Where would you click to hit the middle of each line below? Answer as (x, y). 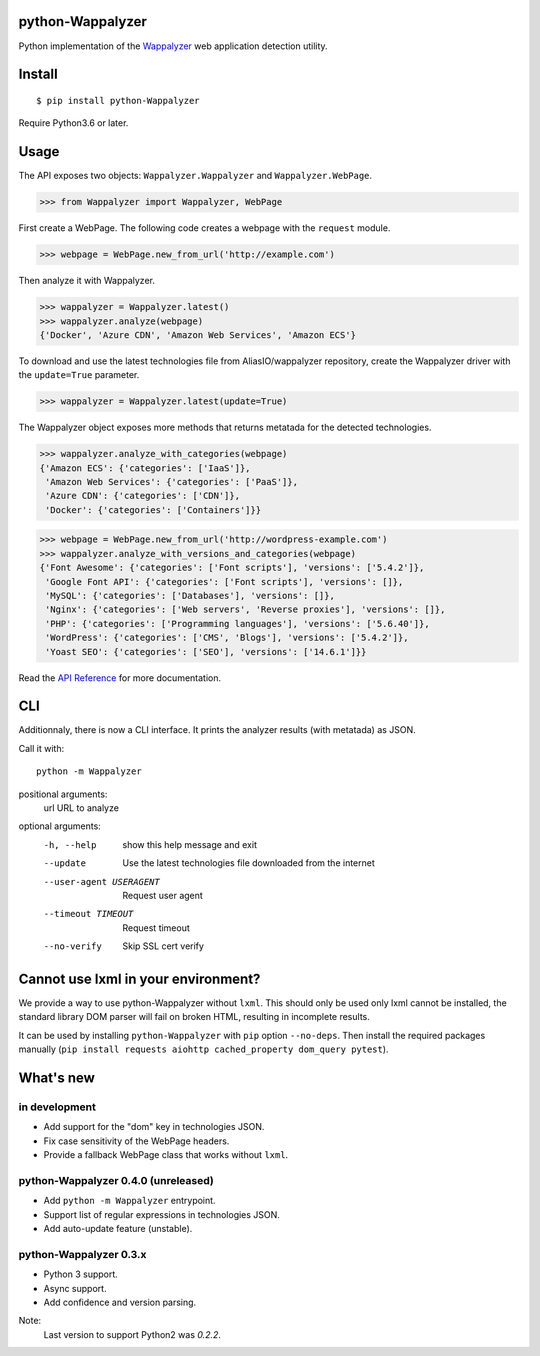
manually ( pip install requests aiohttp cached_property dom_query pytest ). (203, 1049)
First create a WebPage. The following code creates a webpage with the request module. (204, 228)
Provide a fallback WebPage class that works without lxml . (166, 1155)
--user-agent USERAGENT (101, 881)
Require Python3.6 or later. (73, 123)
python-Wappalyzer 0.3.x (82, 1254)
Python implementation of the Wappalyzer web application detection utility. (173, 46)
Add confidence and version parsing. (120, 1302)
